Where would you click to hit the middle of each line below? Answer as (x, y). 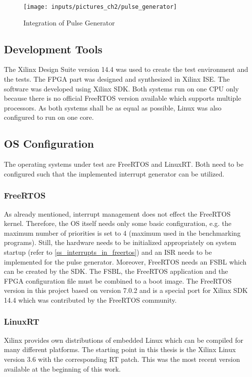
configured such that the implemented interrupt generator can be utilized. (114, 173)
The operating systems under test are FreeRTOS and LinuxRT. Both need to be (124, 164)
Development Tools (53, 49)
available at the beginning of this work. (62, 368)
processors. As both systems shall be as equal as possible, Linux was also (113, 107)
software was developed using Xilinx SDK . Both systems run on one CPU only (121, 88)
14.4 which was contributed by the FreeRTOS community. (90, 299)
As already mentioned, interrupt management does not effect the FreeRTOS (117, 213)
